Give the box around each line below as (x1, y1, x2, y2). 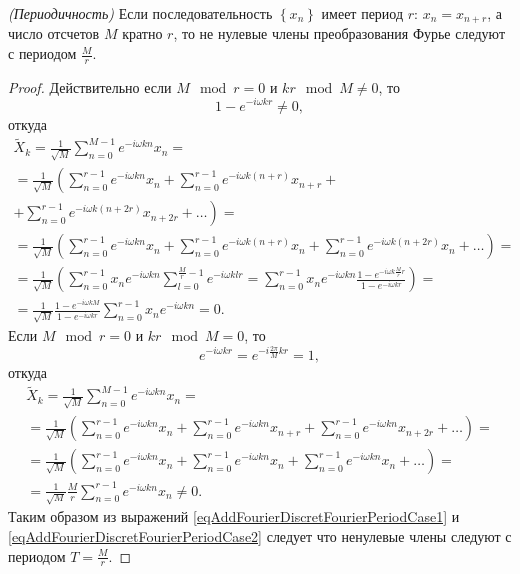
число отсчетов (8, 23, 100, 44)
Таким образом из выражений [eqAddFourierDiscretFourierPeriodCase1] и (8, 506, 460, 527)
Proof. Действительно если (8, 76, 172, 97)
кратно (122, 23, 163, 44)
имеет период (321, 3, 404, 23)
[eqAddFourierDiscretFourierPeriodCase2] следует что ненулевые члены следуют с (8, 525, 512, 546)
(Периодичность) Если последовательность (8, 3, 273, 23)
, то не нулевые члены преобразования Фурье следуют (173, 23, 505, 44)
